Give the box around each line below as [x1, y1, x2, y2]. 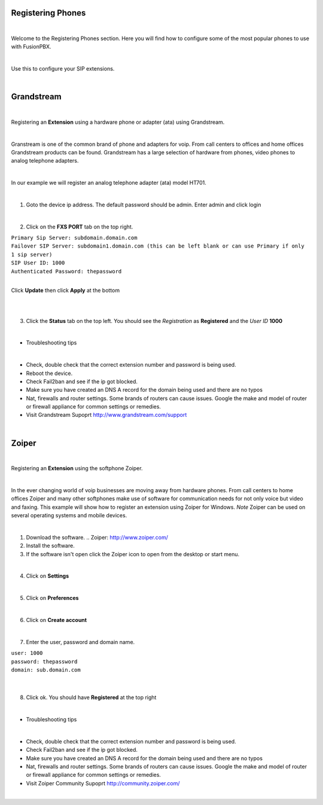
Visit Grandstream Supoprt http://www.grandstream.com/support [26, 411, 187, 419]
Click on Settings [26, 572, 69, 580]
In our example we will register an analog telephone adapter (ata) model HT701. [11, 179, 206, 187]
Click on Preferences [26, 594, 79, 602]
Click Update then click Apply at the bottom [11, 287, 120, 294]
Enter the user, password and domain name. [26, 638, 135, 645]
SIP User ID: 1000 [11, 260, 65, 266]
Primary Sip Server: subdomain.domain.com [11, 234, 138, 242]
